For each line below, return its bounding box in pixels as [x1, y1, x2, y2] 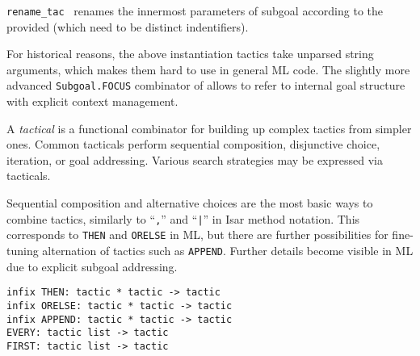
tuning [6, 241, 39, 258]
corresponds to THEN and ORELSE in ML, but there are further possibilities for [6, 226, 388, 243]
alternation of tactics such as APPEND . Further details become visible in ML [42, 241, 414, 258]
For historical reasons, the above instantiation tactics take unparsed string [6, 45, 374, 62]
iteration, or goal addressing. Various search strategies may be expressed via [6, 151, 383, 168]
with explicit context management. [6, 93, 178, 110]
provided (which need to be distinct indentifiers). [6, 18, 249, 35]
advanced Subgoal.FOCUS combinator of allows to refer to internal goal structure [6, 77, 405, 94]
